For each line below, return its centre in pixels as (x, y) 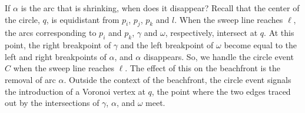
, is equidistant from (83, 19)
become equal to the (261, 45)
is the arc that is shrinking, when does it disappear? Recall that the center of (160, 8)
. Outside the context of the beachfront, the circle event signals (178, 79)
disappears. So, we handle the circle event (218, 56)
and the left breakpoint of (167, 45)
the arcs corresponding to (51, 33)
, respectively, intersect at (211, 33)
